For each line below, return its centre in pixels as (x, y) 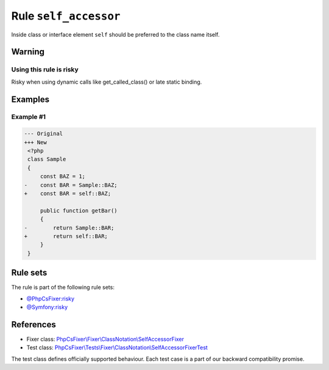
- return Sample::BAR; (69, 228)
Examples (30, 99)
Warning (28, 52)
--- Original (44, 134)
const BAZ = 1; (62, 176)
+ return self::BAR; (66, 236)
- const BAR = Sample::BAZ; (71, 185)
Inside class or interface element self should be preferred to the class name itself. (115, 34)
